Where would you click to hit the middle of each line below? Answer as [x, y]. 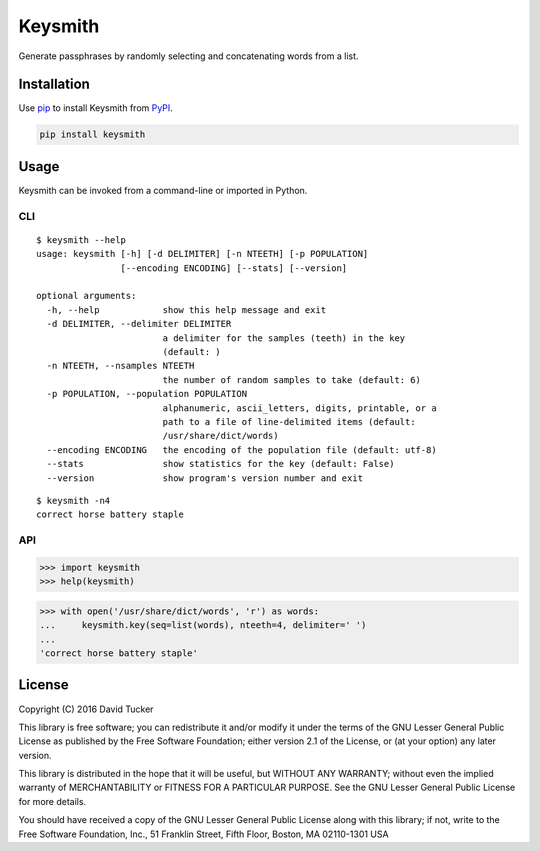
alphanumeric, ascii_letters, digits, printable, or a [299, 408]
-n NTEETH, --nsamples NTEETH [120, 366]
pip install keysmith [92, 134]
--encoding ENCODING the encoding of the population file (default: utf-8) [241, 449]
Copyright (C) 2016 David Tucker [86, 709]
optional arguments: [86, 296]
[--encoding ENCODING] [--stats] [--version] [234, 268]
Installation [54, 84]
